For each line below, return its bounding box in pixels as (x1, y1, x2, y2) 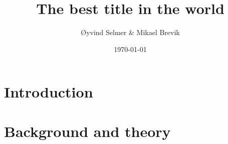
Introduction (4, 81, 93, 102)
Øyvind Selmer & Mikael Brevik (81, 27, 180, 37)
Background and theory (4, 120, 171, 141)
